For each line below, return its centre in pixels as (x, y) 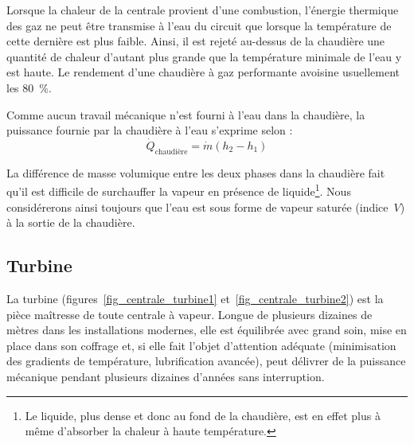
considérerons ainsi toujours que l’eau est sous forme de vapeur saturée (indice (197, 206)
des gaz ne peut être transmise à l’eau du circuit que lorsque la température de (199, 25)
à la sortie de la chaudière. (71, 222)
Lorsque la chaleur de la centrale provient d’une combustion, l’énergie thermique (203, 10)
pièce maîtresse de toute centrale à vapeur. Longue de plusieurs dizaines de (189, 314)
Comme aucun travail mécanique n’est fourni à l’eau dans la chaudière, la (186, 114)
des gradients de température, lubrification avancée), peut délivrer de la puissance (206, 361)
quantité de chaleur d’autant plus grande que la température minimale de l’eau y (204, 56)
